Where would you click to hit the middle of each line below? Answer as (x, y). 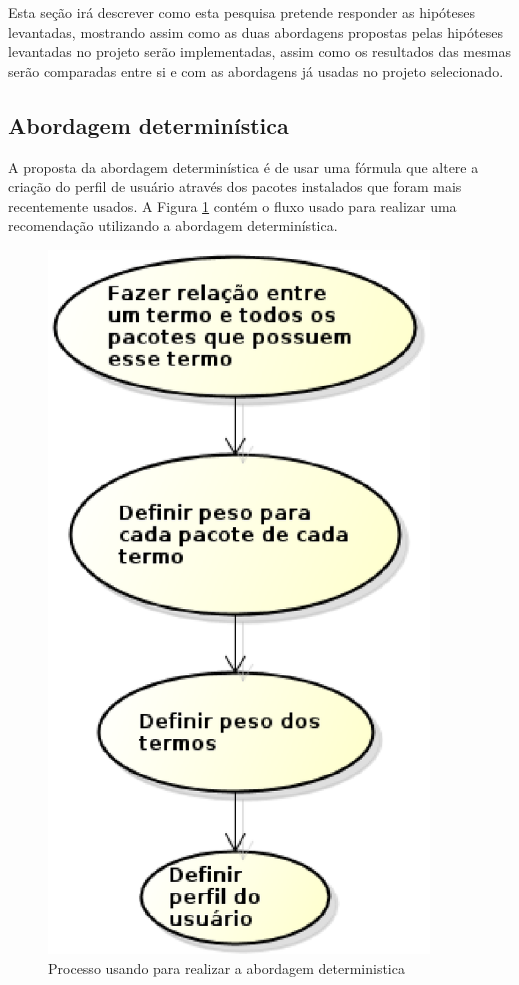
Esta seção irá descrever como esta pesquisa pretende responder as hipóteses (242, 12)
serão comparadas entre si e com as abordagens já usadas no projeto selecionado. (256, 70)
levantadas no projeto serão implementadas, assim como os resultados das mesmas (259, 51)
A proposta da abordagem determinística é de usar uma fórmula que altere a (243, 166)
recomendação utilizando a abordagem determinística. (173, 225)
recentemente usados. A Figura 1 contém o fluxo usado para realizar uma (232, 205)
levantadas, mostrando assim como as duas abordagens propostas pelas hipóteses (255, 31)
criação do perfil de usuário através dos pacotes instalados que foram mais (235, 186)
